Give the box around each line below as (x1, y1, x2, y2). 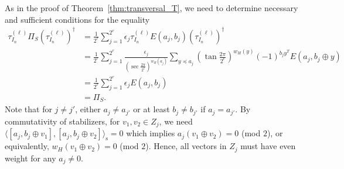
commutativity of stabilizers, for (5, 115, 120, 127)
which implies (126, 127, 175, 139)
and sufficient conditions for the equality (5, 13, 150, 25)
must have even (240, 140, 296, 152)
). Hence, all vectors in (145, 140, 227, 152)
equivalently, (5, 140, 49, 152)
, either (75, 103, 101, 115)
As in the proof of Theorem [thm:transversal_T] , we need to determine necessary (5, 2, 298, 13)
